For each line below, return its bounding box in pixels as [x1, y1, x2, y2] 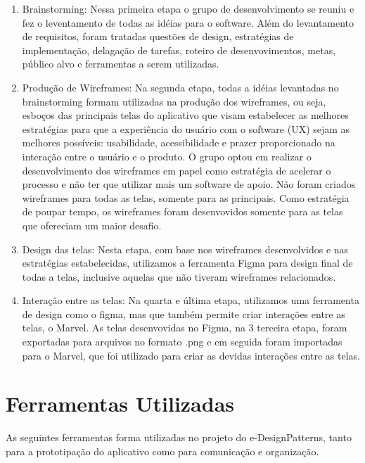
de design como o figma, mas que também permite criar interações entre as [22, 306, 345, 321]
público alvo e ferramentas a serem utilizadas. [22, 56, 219, 71]
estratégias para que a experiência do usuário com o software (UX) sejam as [22, 121, 350, 136]
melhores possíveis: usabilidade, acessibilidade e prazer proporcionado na [22, 135, 335, 150]
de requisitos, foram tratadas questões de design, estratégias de [22, 29, 294, 44]
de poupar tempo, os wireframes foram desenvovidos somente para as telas [22, 204, 343, 219]
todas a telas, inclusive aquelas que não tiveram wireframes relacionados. [22, 269, 336, 284]
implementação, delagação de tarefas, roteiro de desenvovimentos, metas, [22, 42, 336, 57]
